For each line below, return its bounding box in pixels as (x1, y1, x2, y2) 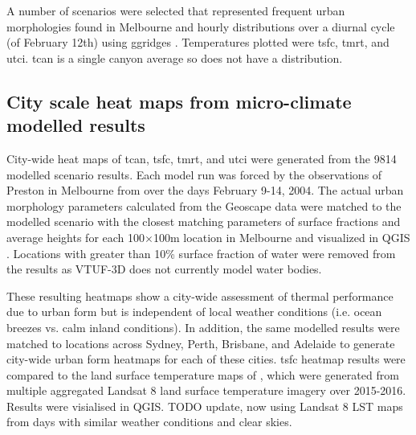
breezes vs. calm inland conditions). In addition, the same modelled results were (6, 318, 400, 335)
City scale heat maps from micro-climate (6, 88, 352, 113)
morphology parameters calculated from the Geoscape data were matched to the (6, 197, 402, 214)
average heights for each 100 (6, 228, 145, 245)
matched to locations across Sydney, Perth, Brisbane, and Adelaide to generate (6, 334, 395, 351)
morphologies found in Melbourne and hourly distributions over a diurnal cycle (6, 18, 395, 35)
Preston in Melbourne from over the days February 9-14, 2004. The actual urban (6, 182, 404, 199)
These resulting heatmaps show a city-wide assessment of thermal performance (6, 287, 394, 304)
